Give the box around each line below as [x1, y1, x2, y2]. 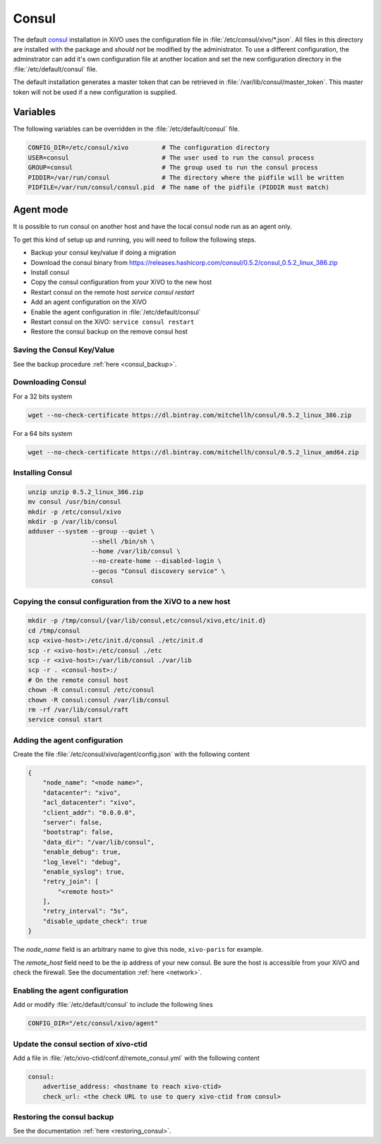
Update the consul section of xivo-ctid [13, 1039, 147, 1049]
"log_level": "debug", [42, 858, 121, 866]
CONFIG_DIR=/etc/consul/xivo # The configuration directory [28, 143, 270, 152]
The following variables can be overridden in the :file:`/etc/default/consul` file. [13, 124, 240, 134]
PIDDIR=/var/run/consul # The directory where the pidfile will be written [28, 173, 345, 182]
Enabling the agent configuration [13, 986, 128, 996]
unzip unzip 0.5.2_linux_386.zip [28, 488, 144, 496]
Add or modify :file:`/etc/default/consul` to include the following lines [13, 1001, 213, 1009]
